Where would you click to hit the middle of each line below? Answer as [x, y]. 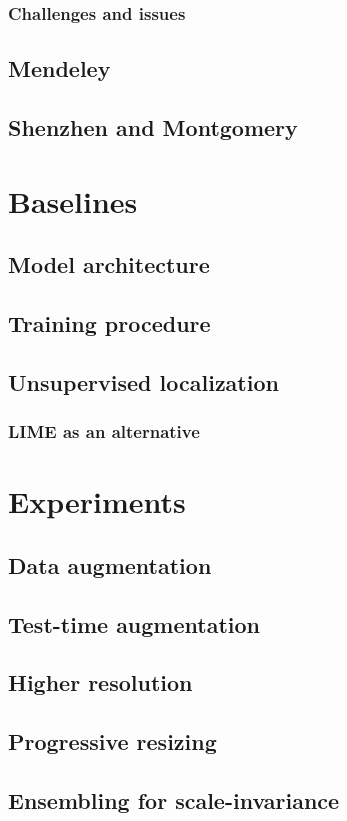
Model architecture [109, 264]
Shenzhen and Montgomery [153, 127]
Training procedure [109, 322]
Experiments [97, 501]
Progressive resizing [112, 741]
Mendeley [59, 68]
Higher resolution [100, 682]
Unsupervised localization [143, 381]
